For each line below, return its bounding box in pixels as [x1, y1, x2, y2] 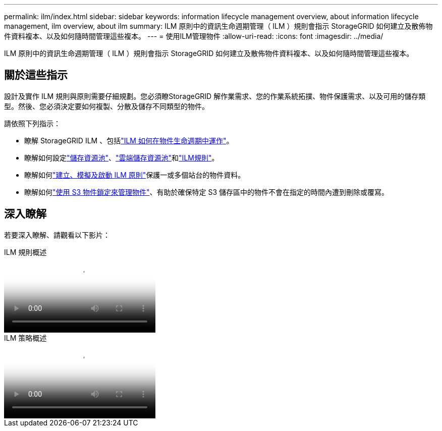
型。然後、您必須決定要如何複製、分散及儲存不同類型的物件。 [4, 101, 209, 111]
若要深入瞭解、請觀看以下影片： [4, 230, 110, 239]
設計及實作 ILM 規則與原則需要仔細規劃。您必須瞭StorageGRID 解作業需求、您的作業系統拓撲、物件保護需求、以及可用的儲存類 [4, 91, 426, 100]
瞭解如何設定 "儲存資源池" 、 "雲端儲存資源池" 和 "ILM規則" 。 [24, 153, 219, 162]
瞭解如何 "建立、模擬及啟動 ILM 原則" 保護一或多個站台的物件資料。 [24, 170, 245, 179]
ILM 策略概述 [4, 333, 47, 342]
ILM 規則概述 [4, 247, 47, 256]
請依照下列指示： [4, 119, 61, 128]
